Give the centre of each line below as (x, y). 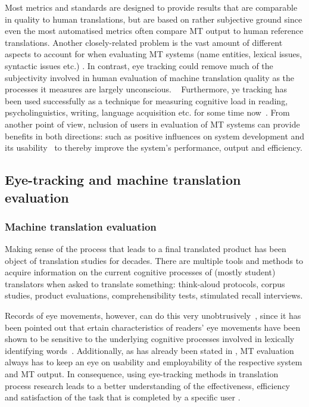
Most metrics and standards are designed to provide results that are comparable (151, 7)
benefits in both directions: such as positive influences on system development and (155, 136)
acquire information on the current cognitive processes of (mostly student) (140, 272)
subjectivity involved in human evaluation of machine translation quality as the (150, 77)
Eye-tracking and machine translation (123, 180)
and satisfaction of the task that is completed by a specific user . (123, 397)
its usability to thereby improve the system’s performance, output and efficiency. (154, 147)
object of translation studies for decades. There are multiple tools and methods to (154, 260)
